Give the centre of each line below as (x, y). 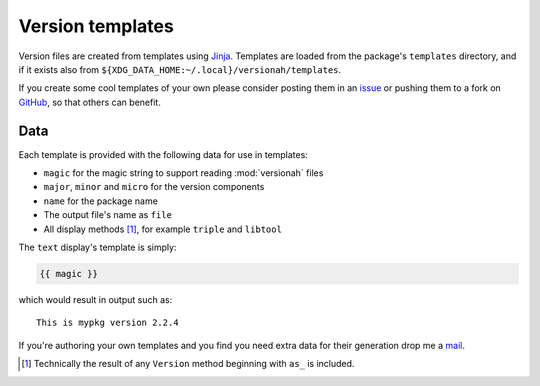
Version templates (96, 26)
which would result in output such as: (95, 299)
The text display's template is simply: (97, 247)
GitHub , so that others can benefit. (90, 102)
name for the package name (101, 201)
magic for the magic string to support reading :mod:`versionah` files (183, 173)
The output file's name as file (107, 215)
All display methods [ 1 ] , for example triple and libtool (162, 229)
